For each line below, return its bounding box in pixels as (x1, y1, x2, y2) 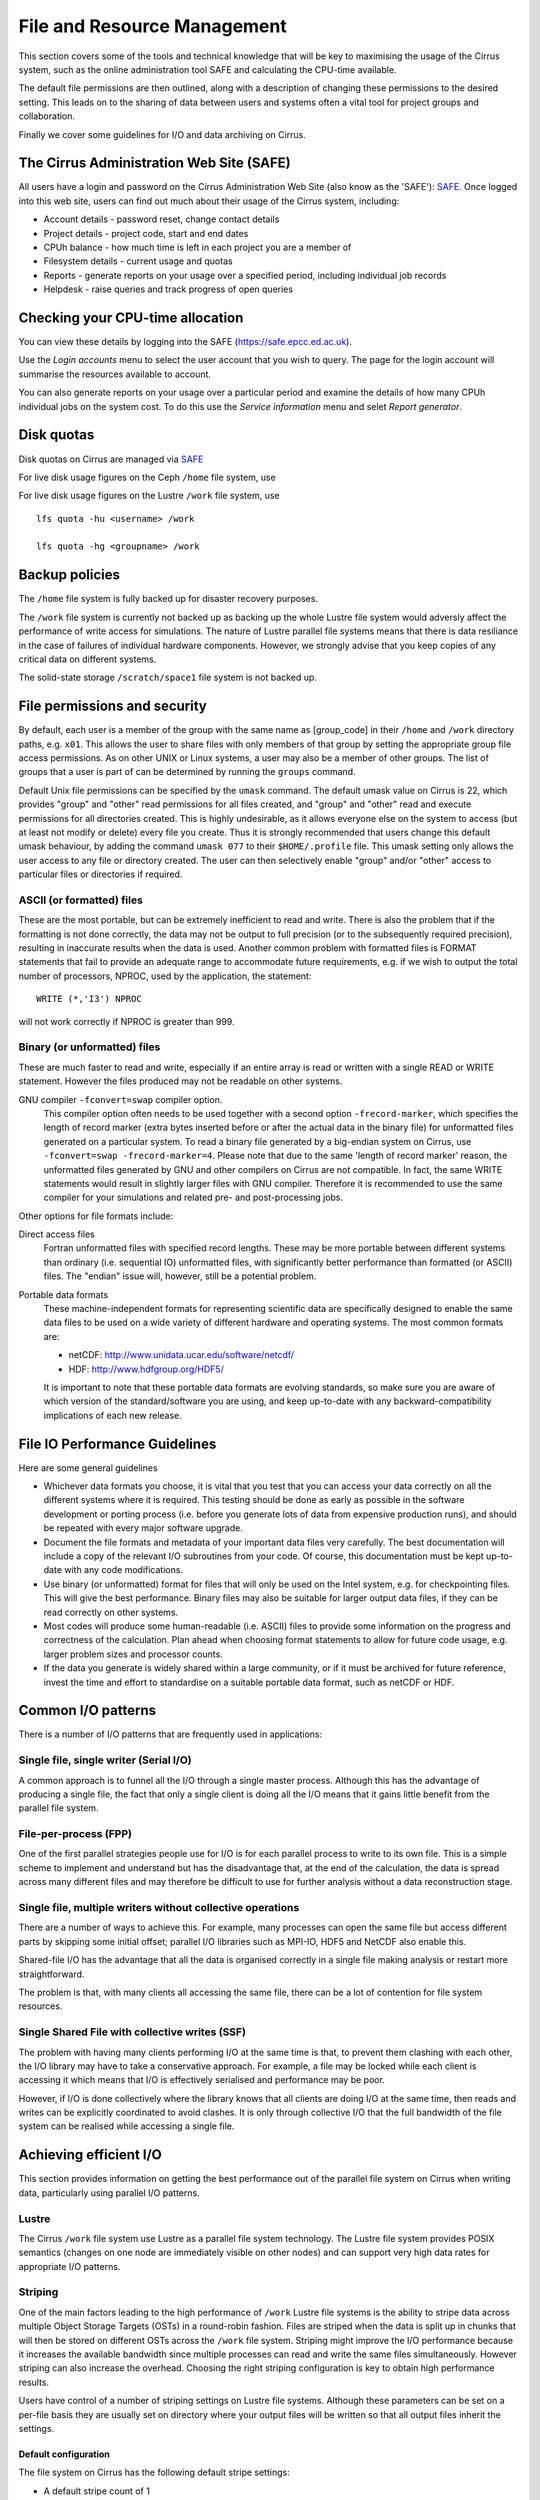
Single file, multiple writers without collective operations (18, 1901, 300, 1915)
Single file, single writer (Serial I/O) (18, 1753, 192, 1767)
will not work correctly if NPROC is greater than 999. (18, 1015, 235, 1027)
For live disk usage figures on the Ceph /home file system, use (18, 471, 277, 483)
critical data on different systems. (18, 653, 157, 665)
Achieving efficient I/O (18, 2146, 162, 2164)
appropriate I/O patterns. (18, 2260, 121, 2272)
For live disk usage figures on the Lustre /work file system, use (18, 490, 280, 502)
